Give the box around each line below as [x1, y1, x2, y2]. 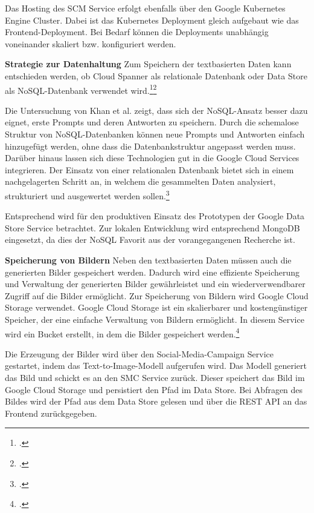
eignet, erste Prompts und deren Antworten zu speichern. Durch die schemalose [5, 116, 299, 128]
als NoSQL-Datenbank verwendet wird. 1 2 [5, 82, 157, 96]
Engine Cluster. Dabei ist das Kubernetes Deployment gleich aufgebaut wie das [5, 13, 299, 26]
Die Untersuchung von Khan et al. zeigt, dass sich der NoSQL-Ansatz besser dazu [5, 104, 308, 116]
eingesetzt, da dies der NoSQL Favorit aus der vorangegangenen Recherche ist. [5, 233, 295, 246]
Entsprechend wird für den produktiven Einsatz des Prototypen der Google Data [5, 210, 305, 222]
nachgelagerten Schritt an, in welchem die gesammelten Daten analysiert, [5, 175, 276, 188]
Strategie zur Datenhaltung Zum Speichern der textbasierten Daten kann [5, 58, 292, 70]
